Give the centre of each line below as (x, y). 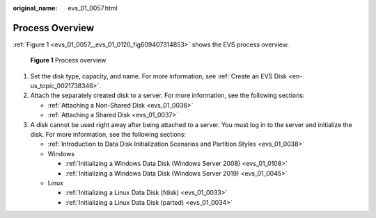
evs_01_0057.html (93, 8)
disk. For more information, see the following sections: (108, 135)
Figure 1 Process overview (68, 60)
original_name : (35, 8)
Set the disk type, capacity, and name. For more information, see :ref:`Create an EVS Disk (158, 76)
